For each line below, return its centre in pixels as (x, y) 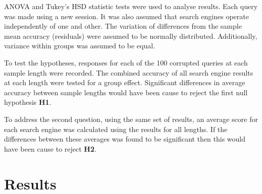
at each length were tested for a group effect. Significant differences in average (125, 82)
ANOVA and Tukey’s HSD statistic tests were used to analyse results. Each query (131, 6)
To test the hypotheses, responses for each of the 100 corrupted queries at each (126, 62)
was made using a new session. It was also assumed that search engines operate (126, 16)
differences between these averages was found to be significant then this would (125, 139)
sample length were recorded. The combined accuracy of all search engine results (129, 72)
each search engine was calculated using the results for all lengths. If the (116, 129)
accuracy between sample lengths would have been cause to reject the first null (126, 92)
